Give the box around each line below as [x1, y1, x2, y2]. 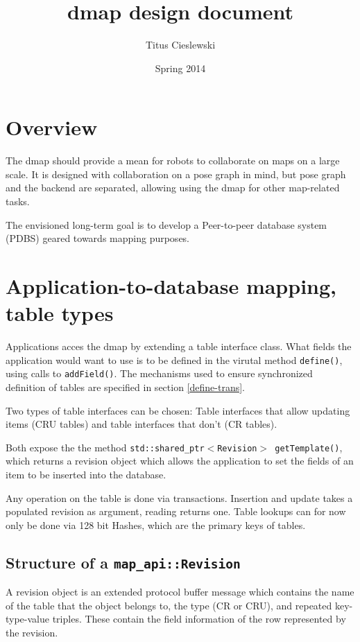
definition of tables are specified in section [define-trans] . [6, 380, 245, 394]
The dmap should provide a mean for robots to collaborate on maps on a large [6, 153, 340, 168]
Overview [6, 113, 98, 141]
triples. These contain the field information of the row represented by [52, 611, 346, 626]
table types [6, 299, 114, 327]
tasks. [6, 194, 30, 209]
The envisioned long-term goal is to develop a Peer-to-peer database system [6, 217, 327, 232]
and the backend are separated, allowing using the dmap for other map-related [6, 180, 340, 195]
